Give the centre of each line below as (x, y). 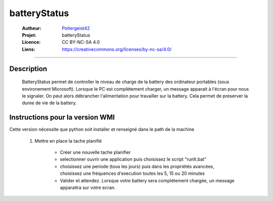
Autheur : (32, 28)
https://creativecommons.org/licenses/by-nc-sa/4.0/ (117, 49)
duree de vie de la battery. (49, 103)
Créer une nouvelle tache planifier (95, 152)
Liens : (29, 49)
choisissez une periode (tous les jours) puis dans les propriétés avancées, (137, 166)
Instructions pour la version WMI (62, 118)
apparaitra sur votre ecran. (88, 187)
